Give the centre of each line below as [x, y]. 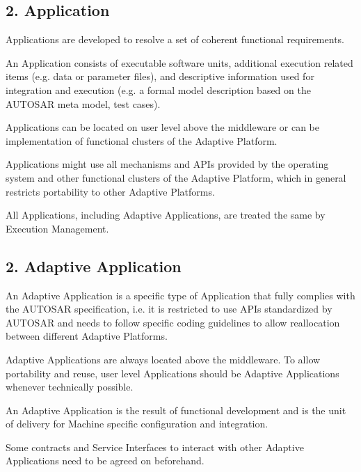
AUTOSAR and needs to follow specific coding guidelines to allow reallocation [173, 322]
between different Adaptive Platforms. [87, 336]
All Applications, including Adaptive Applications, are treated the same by [166, 215]
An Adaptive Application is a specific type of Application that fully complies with [180, 295]
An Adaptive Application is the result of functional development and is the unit [176, 410]
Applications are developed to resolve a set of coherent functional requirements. [175, 39]
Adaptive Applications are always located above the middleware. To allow [163, 359]
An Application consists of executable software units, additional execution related [179, 62]
